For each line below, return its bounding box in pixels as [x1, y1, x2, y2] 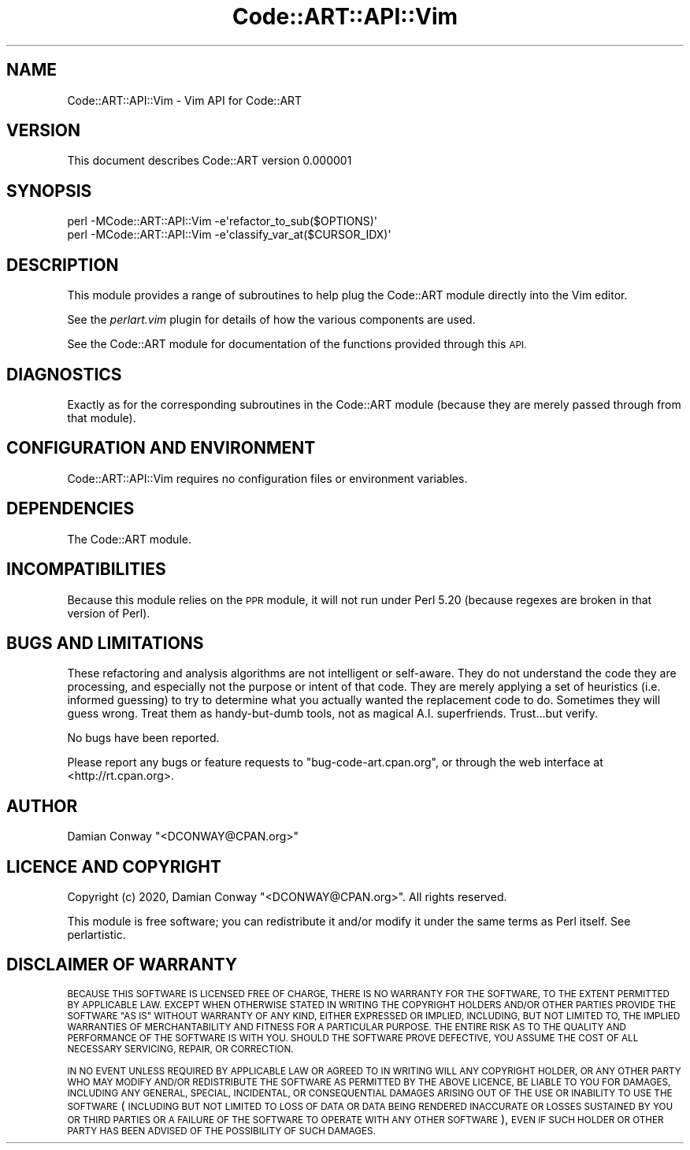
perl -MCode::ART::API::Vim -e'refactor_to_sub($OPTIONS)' [67, 214, 377, 228]
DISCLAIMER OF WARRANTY [6, 955, 238, 975]
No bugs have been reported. [67, 731, 220, 745]
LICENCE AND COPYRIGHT [6, 856, 221, 877]
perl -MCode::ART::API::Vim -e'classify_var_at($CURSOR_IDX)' [67, 228, 391, 242]
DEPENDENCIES [6, 499, 135, 519]
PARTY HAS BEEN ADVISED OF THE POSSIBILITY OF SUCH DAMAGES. [67, 1125, 376, 1137]
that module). [67, 410, 136, 425]
